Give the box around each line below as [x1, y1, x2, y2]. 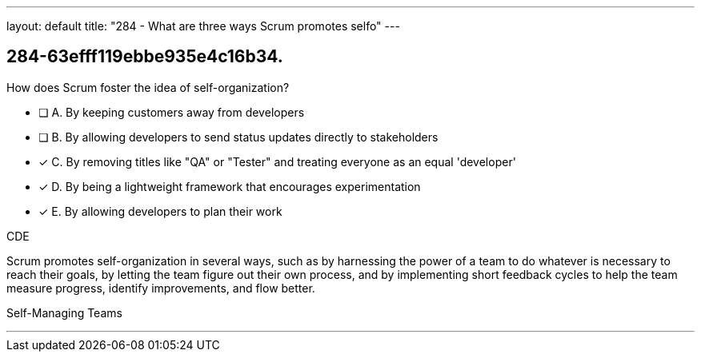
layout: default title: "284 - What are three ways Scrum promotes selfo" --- [6, 19, 400, 33]
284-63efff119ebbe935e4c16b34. [6, 46, 283, 67]
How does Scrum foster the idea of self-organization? [6, 80, 290, 94]
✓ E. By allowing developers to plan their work [38, 204, 282, 218]
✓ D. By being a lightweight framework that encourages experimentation [38, 179, 421, 193]
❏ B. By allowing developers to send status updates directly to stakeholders [38, 129, 439, 144]
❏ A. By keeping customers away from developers [38, 105, 305, 119]
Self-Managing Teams [6, 305, 122, 320]
